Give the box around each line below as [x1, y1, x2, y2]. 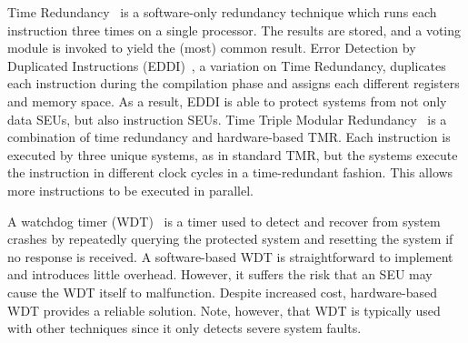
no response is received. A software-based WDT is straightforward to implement [7, 247, 453, 266]
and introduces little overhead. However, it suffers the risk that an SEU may [7, 265, 433, 284]
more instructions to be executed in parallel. [7, 180, 254, 199]
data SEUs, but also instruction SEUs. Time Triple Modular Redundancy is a [7, 109, 447, 128]
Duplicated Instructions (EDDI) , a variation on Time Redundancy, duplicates [7, 55, 446, 75]
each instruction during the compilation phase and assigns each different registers [7, 74, 460, 93]
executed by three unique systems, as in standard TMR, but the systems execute [7, 145, 458, 164]
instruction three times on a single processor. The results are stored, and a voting [7, 20, 462, 39]
